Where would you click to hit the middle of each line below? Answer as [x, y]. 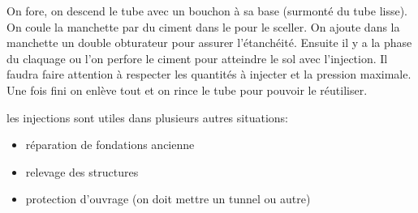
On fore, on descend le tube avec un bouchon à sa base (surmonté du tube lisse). [207, 11]
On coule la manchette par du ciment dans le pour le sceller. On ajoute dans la [203, 26]
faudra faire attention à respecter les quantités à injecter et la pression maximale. [209, 74]
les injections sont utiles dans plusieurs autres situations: [147, 117]
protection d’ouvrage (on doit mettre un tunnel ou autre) [168, 199]
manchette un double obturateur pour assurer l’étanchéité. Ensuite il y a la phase [209, 43]
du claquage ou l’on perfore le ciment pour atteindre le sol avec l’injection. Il [197, 58]
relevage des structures [82, 171]
